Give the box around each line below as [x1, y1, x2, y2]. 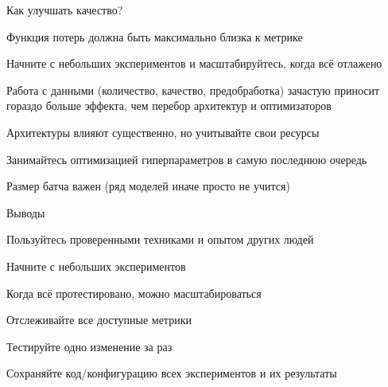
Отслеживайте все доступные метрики [6, 311, 192, 328]
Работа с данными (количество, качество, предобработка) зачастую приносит [6, 81, 380, 98]
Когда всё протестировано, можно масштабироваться [6, 284, 262, 301]
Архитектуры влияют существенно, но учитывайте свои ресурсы [6, 123, 320, 140]
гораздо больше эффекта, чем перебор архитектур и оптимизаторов [6, 97, 332, 114]
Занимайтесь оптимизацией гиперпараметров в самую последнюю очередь [6, 150, 367, 167]
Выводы [6, 204, 45, 221]
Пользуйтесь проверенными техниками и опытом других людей [6, 231, 314, 248]
